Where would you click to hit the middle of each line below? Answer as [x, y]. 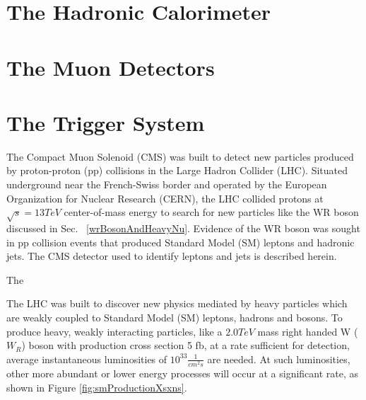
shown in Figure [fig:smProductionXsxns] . [97, 387]
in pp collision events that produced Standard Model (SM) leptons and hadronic [181, 242]
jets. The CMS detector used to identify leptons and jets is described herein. [172, 256]
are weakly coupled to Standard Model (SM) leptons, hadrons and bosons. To [175, 317]
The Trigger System [106, 122]
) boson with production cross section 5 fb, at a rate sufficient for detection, [185, 345]
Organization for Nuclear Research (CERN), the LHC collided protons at [165, 198]
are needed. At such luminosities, [279, 359]
